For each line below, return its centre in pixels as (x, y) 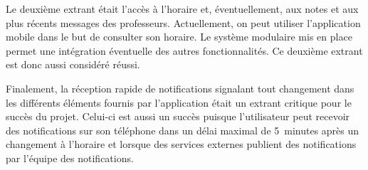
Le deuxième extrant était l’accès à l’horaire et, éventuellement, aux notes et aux (182, 9)
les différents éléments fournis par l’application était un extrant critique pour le (179, 102)
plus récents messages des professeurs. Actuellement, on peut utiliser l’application (183, 22)
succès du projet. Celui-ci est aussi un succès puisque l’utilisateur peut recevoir (178, 116)
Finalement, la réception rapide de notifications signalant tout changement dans (180, 88)
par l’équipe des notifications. (70, 158)
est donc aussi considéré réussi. (73, 64)
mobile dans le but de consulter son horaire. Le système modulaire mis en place (179, 37)
